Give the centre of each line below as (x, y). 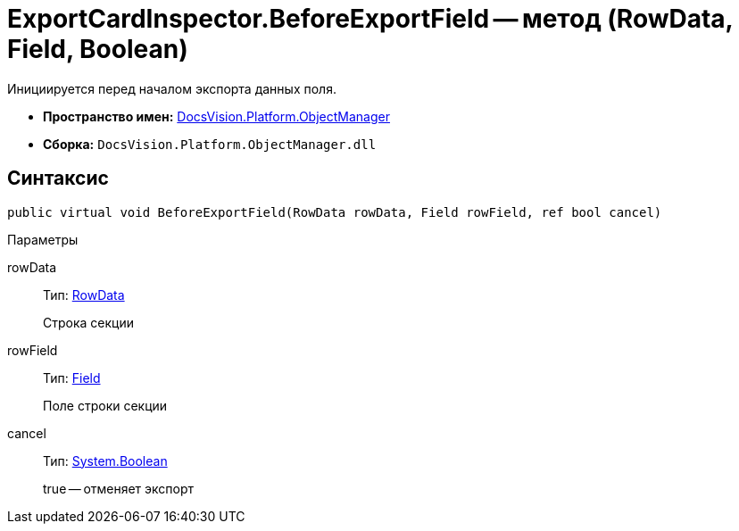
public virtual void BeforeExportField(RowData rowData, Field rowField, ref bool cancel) (335, 212)
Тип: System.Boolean (105, 460)
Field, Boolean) (98, 49)
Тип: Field (72, 378)
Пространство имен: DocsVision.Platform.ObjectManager (216, 116)
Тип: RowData (84, 295)
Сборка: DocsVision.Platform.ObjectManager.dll (210, 144)
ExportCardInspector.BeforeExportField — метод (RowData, (370, 19)
